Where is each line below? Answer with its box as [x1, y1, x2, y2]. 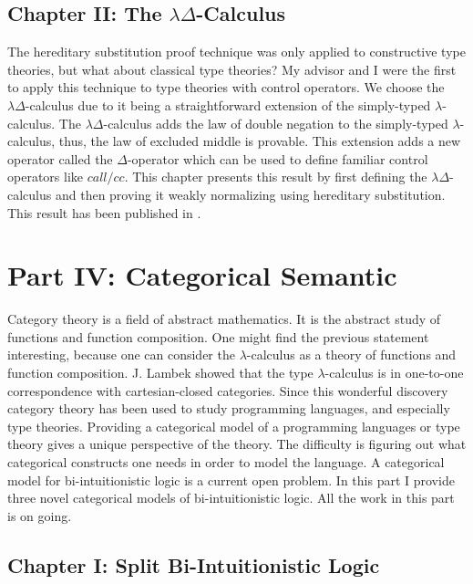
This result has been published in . [7, 203, 201, 222]
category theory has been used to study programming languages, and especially [7, 399, 450, 418]
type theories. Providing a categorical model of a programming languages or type [7, 416, 460, 435]
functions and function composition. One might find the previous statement [7, 327, 429, 346]
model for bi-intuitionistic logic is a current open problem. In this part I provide [7, 470, 455, 489]
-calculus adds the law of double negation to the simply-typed [103, 113, 448, 132]
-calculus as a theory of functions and [246, 345, 457, 364]
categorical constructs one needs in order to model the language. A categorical [7, 453, 445, 472]
